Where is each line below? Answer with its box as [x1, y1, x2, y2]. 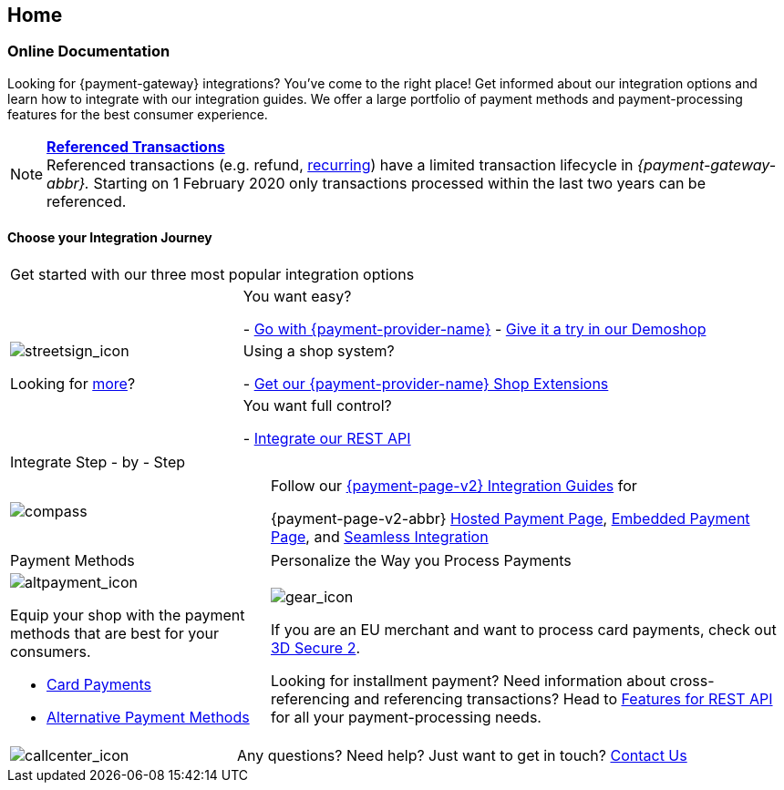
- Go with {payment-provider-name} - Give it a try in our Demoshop [242, 320, 707, 339]
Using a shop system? [242, 342, 395, 361]
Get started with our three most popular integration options [10, 265, 415, 284]
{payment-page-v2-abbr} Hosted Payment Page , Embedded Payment [270, 509, 750, 528]
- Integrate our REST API [242, 429, 411, 448]
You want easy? [242, 287, 352, 306]
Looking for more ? [10, 374, 136, 394]
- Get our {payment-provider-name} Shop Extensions [242, 374, 609, 394]
